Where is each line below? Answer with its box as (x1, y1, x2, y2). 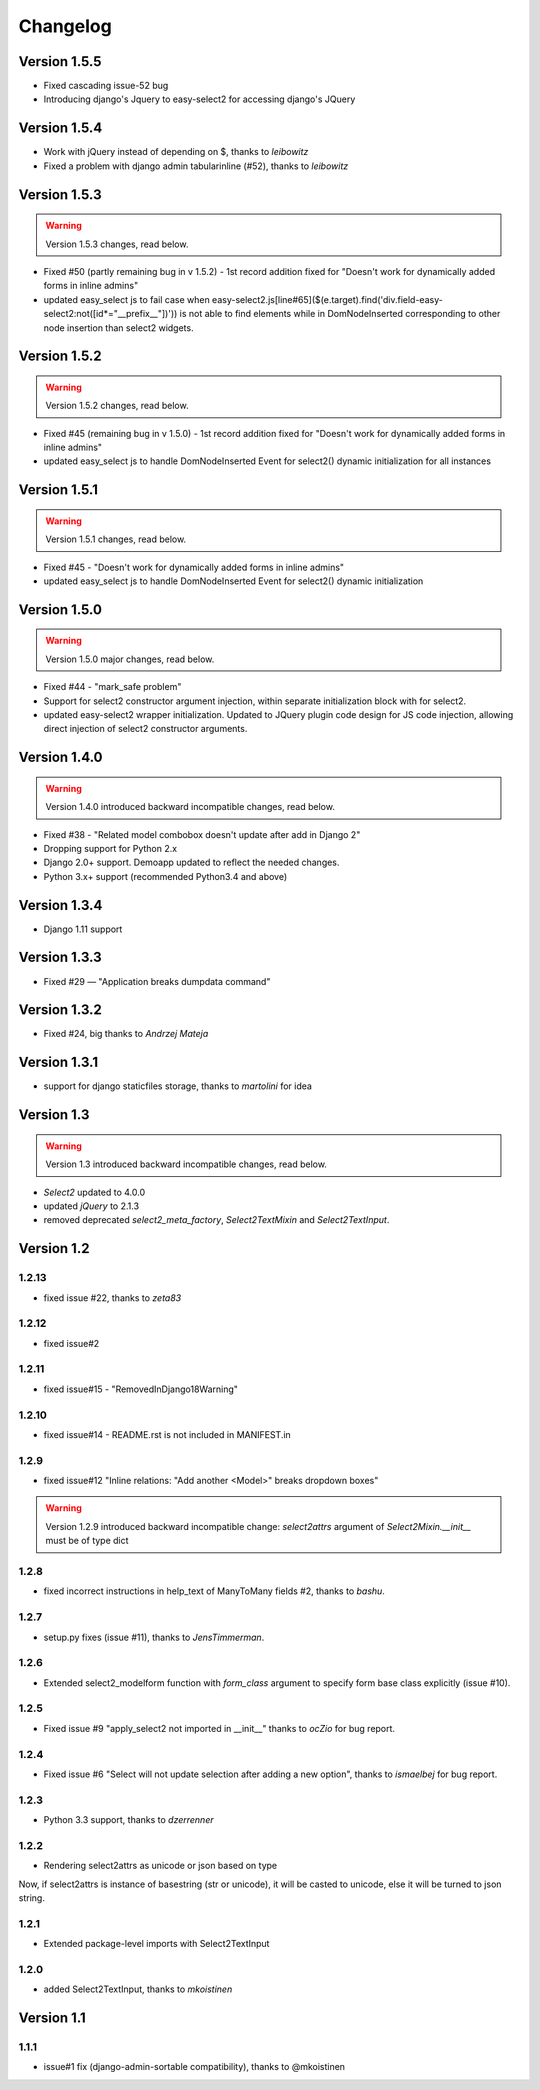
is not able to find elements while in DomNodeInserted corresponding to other (179, 308, 501, 320)
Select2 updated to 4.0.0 (43, 1186, 145, 1198)
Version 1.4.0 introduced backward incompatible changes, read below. (45, 801, 335, 813)
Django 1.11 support (43, 923, 123, 935)
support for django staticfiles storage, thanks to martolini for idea (43, 1080, 312, 1092)
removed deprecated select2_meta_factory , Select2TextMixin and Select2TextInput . (43, 1214, 390, 1226)
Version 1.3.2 (18, 1001, 102, 1019)
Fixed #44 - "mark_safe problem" (43, 681, 182, 693)
